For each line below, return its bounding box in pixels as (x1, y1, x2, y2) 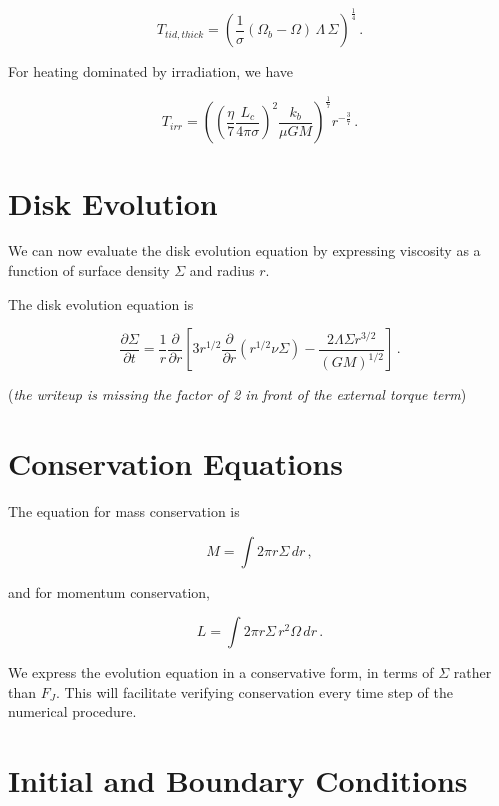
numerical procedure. (8, 701, 137, 722)
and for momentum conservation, (8, 581, 210, 602)
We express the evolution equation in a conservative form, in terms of (8, 662, 434, 683)
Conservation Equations (8, 443, 343, 483)
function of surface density (8, 260, 170, 281)
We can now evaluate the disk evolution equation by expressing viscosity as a (8, 240, 481, 261)
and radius (189, 260, 255, 281)
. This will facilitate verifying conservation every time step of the (55, 681, 453, 702)
